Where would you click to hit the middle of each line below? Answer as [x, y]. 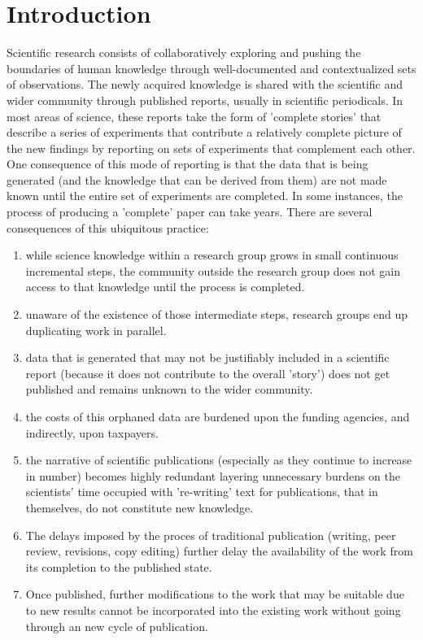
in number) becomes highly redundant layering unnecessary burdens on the [213, 475]
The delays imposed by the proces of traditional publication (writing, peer [211, 535]
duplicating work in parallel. [96, 330]
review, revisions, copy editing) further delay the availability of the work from [219, 551]
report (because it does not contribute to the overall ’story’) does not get [208, 373]
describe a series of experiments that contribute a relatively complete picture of [204, 132]
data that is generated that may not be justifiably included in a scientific [207, 357]
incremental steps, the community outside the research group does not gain [213, 270]
